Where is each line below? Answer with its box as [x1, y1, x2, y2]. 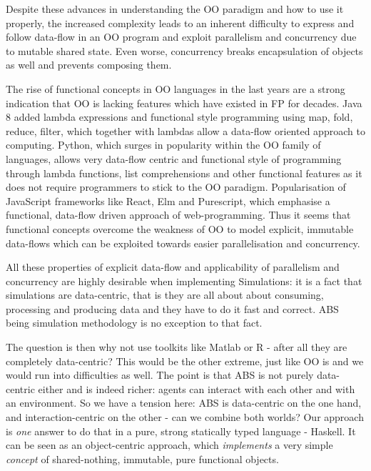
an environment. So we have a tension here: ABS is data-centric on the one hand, [6, 395, 362, 410]
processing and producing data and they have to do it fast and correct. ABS [6, 301, 339, 316]
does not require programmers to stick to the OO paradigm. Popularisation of [6, 179, 346, 194]
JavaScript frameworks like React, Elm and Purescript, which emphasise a [6, 193, 330, 208]
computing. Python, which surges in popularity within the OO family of [6, 137, 321, 152]
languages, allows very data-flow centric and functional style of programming [6, 151, 342, 166]
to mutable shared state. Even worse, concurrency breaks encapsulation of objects [6, 43, 363, 58]
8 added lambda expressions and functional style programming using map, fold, [6, 109, 353, 124]
